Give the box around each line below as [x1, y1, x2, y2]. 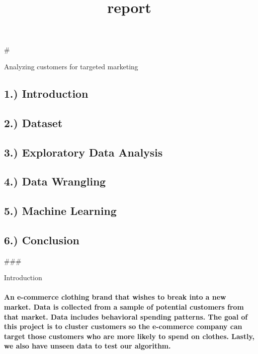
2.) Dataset [4, 115, 63, 130]
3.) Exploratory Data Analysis [4, 144, 163, 160]
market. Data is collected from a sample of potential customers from [4, 302, 244, 312]
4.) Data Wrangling [4, 174, 106, 189]
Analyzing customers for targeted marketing [4, 61, 138, 71]
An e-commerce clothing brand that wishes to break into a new [4, 292, 226, 302]
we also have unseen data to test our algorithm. [4, 341, 171, 351]
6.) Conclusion [4, 232, 80, 247]
